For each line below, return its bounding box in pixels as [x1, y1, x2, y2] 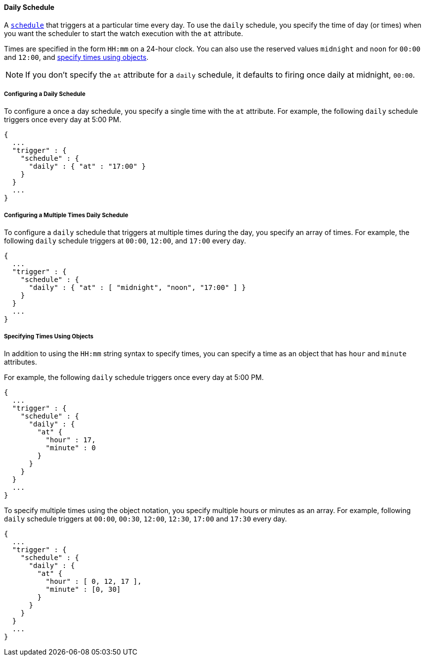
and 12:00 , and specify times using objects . [4, 52, 148, 61]
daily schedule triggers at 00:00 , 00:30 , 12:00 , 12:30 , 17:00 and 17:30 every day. [4, 514, 287, 523]
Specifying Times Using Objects [4, 332, 94, 340]
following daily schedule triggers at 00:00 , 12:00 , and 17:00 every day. [4, 236, 246, 245]
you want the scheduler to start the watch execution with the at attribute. [4, 29, 243, 38]
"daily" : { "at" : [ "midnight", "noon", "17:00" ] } [29, 283, 246, 292]
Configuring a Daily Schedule [4, 91, 86, 97]
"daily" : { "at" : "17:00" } [29, 162, 146, 171]
